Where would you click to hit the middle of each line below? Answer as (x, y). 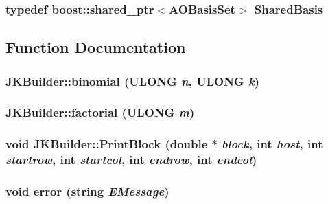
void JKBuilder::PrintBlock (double (107, 144)
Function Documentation (96, 47)
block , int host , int (272, 144)
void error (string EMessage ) (87, 191)
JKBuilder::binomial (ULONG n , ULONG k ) (132, 81)
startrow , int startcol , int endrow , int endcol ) (131, 160)
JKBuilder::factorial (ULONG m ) (100, 112)
